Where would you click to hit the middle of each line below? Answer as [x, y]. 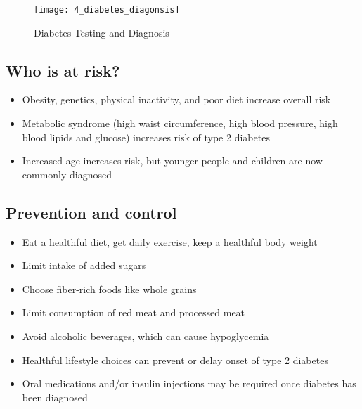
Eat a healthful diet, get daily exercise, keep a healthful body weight [170, 241]
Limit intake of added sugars [84, 265]
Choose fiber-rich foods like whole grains [109, 288]
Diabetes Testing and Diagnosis [102, 32]
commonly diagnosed [67, 174]
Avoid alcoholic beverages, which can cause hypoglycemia [146, 336]
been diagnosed [55, 397]
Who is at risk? [63, 70]
